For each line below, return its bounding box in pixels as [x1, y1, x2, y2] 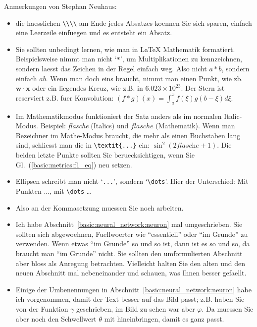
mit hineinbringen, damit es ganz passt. [104, 313, 224, 324]
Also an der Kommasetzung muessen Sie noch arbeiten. [15, 202, 184, 213]
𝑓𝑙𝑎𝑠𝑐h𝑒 [176, 142, 199, 150]
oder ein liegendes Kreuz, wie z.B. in [32, 83, 143, 93]
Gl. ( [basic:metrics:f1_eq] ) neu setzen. [15, 159, 132, 169]
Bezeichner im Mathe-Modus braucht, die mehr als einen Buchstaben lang [15, 130, 241, 140]
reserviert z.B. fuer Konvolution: [15, 92, 114, 103]
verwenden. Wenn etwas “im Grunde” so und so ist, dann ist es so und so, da [15, 238, 250, 249]
